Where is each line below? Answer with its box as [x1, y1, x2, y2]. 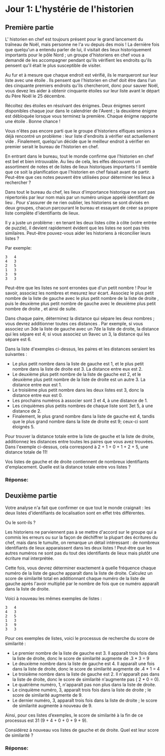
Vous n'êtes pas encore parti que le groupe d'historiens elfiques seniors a [5, 128, 155, 134]
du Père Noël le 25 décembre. [5, 93, 66, 99]
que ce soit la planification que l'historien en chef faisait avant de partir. [5, 169, 150, 175]
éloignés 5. [12, 424, 35, 429]
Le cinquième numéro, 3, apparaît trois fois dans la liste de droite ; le [12, 687, 151, 693]
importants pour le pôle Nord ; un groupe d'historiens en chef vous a [5, 52, 144, 58]
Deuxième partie [5, 492, 58, 500]
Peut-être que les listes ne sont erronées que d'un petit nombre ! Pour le [5, 285, 152, 291]
